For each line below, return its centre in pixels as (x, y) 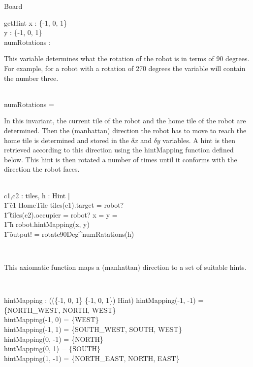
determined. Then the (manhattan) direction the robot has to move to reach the (125, 130)
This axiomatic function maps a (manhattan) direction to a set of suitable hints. (125, 267)
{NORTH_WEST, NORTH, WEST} (60, 310)
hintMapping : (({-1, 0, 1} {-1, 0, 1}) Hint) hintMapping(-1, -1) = (104, 300)
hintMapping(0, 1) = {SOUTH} (52, 349)
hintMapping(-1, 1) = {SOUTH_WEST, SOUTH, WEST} (93, 329)
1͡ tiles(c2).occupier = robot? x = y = (61, 214)
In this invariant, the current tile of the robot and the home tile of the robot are (125, 121)
